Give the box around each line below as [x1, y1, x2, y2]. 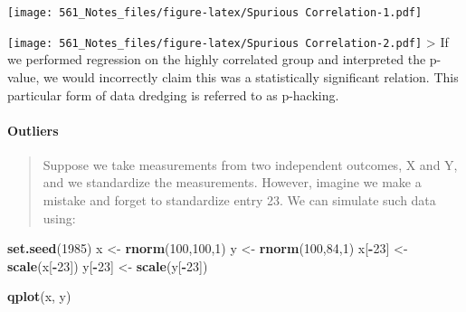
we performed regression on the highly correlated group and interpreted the [7, 50, 426, 69]
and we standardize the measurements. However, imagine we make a [43, 173, 422, 192]
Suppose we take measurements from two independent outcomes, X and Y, [43, 155, 458, 174]
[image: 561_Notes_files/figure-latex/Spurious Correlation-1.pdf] [7, 6, 423, 19]
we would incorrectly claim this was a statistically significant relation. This [43, 67, 459, 86]
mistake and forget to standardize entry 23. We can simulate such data [43, 191, 436, 210]
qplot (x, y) [7, 287, 71, 306]
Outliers [7, 120, 59, 139]
